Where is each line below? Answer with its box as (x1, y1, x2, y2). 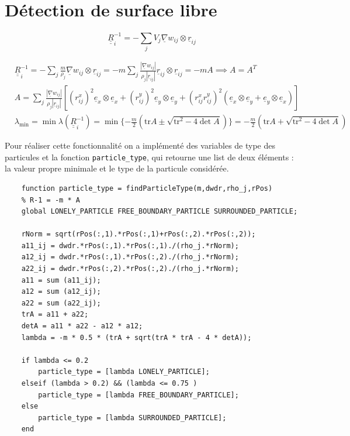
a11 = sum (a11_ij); (21, 276, 101, 284)
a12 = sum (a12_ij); (21, 287, 101, 296)
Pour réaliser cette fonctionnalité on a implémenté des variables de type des (5, 139, 276, 152)
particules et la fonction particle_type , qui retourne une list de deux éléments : (5, 150, 294, 163)
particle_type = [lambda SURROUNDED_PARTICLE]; (38, 413, 227, 422)
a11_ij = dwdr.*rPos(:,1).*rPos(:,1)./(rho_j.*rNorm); (21, 241, 239, 250)
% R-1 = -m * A (21, 195, 80, 204)
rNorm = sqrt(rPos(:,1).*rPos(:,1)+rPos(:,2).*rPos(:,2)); (21, 230, 256, 239)
